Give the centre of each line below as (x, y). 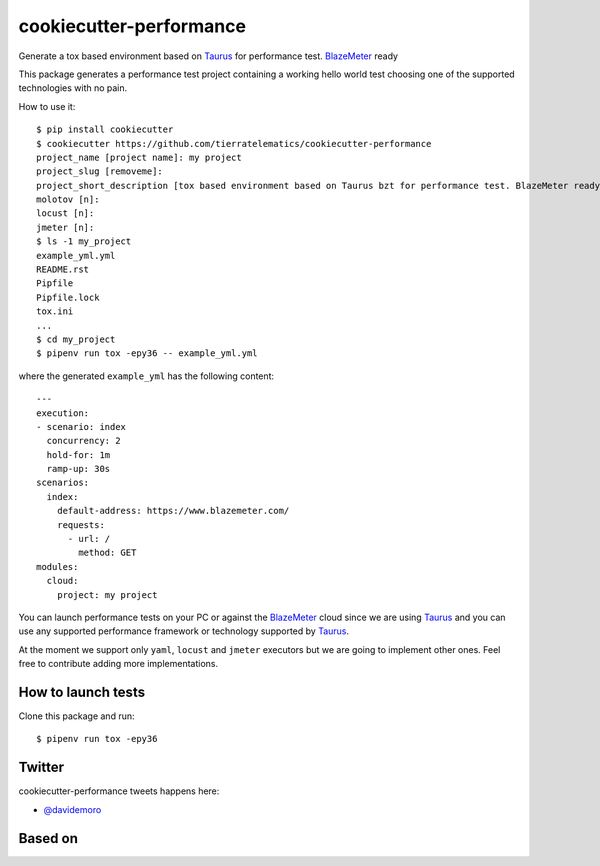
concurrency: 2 (83, 441)
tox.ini (55, 311)
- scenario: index (81, 426)
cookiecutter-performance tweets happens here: (119, 791)
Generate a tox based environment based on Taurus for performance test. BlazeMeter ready (208, 56)
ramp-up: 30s (78, 469)
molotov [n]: (68, 199)
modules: (57, 566)
